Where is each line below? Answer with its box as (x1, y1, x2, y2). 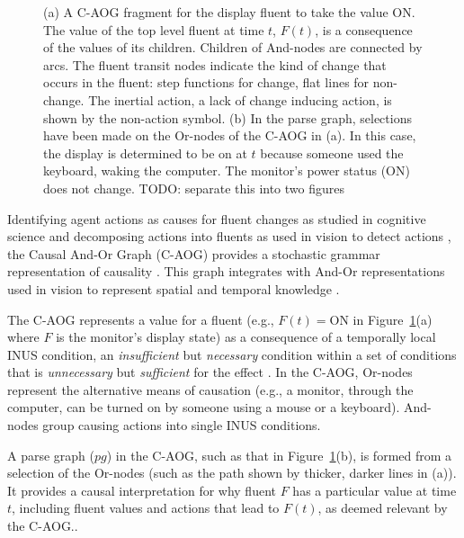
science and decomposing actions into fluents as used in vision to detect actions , (7, 227, 451, 246)
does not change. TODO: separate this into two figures (43, 178, 345, 197)
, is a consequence (315, 20, 413, 39)
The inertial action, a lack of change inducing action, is (88, 90, 392, 109)
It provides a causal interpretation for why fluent (7, 480, 276, 499)
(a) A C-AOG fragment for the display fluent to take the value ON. (43, 3, 415, 21)
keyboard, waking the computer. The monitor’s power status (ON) (43, 161, 410, 180)
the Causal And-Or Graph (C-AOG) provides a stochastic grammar (7, 244, 380, 263)
